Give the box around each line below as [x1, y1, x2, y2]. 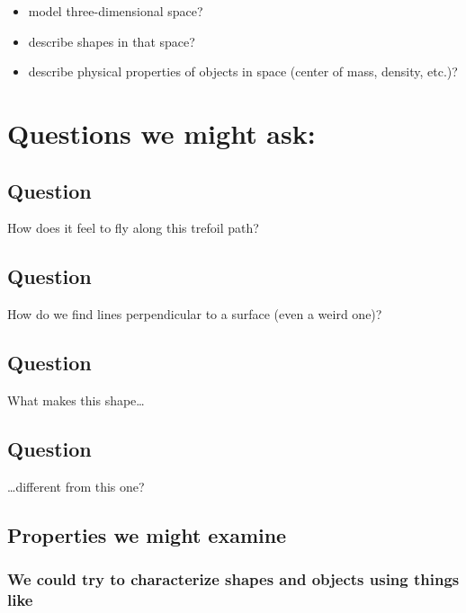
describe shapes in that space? [28, 31, 195, 50]
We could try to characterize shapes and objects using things [7, 568, 460, 591]
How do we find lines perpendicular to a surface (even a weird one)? [7, 305, 382, 324]
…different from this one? [7, 476, 145, 495]
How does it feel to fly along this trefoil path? [7, 218, 259, 237]
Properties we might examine [7, 520, 287, 548]
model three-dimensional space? [28, 2, 203, 20]
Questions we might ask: [7, 114, 316, 151]
